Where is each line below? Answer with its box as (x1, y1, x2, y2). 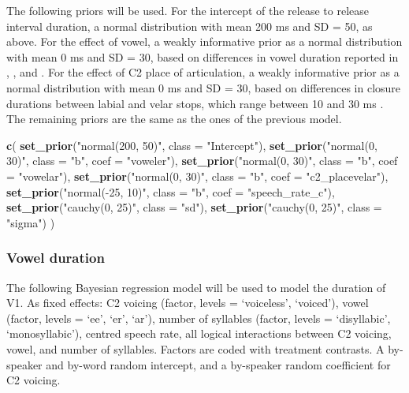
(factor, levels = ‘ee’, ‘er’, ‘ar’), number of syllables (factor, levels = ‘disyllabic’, (6, 309, 391, 326)
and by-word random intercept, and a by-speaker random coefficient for (46, 356, 391, 372)
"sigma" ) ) (6, 214, 55, 230)
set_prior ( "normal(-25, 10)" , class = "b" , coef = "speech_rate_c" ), (6, 183, 335, 200)
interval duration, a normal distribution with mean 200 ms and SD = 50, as (6, 17, 373, 34)
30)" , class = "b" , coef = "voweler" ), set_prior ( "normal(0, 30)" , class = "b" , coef (6, 152, 398, 169)
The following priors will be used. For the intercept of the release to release (6, 2, 369, 18)
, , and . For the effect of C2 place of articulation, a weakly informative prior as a (6, 64, 400, 80)
